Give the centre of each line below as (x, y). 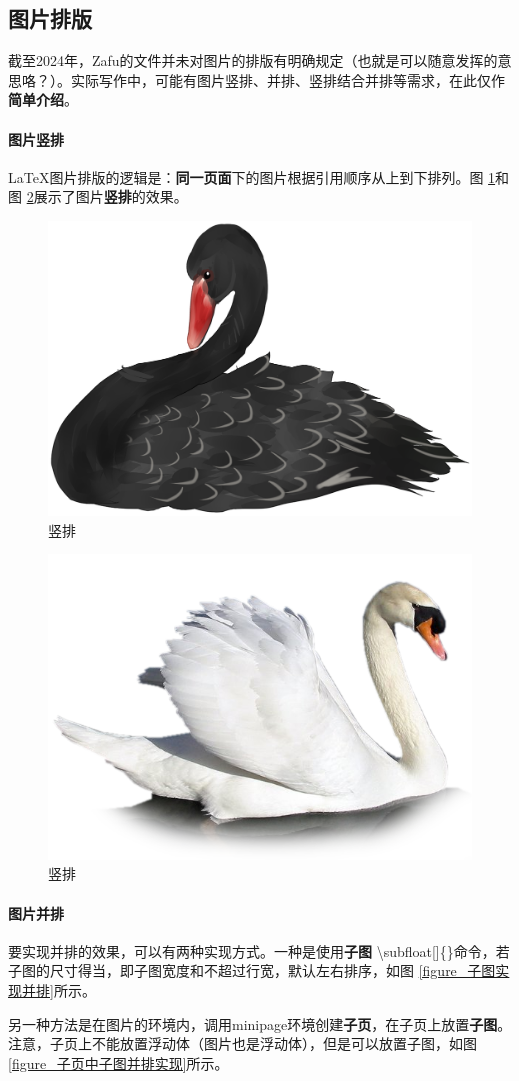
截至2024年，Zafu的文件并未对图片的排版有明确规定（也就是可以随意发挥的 (253, 60)
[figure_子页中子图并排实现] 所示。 (118, 1062)
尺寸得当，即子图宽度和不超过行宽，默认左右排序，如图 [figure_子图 (272, 970)
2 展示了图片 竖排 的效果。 (107, 196)
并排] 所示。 (58, 990)
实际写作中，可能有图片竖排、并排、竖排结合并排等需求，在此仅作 (287, 79)
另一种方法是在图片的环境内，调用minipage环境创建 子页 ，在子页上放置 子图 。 (260, 1023)
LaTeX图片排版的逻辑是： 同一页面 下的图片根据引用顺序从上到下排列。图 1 (252, 176)
